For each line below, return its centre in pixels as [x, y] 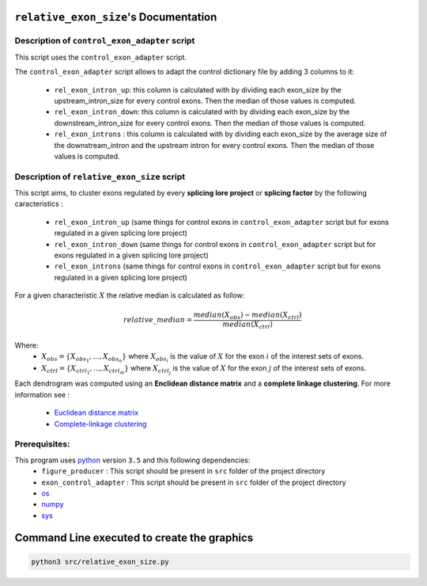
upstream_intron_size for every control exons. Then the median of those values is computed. [205, 101]
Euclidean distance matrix [96, 413]
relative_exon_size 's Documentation [116, 17]
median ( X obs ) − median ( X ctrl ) [248, 316]
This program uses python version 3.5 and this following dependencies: [132, 460]
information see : [42, 394]
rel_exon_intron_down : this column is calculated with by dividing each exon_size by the [202, 112]
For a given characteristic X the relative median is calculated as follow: [130, 295]
